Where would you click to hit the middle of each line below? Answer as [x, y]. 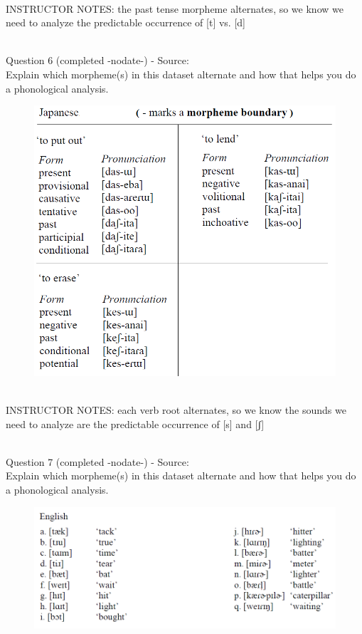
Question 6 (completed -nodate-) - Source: [97, 60]
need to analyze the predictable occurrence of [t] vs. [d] [126, 22]
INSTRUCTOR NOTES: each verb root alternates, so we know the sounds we [176, 410]
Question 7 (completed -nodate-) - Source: [97, 461]
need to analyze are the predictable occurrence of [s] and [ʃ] [135, 423]
